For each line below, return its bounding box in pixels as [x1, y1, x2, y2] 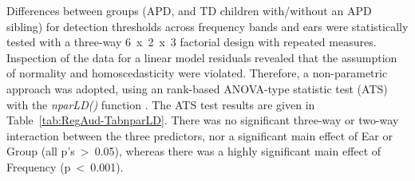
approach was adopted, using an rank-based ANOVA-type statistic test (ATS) [6, 80, 388, 96]
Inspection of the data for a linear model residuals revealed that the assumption [6, 49, 397, 65]
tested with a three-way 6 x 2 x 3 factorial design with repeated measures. [6, 33, 377, 50]
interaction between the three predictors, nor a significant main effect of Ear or [6, 127, 393, 144]
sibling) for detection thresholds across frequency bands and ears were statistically [6, 18, 409, 34]
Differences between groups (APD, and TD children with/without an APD [6, 2, 372, 18]
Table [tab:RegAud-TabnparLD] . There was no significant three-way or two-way [6, 112, 399, 128]
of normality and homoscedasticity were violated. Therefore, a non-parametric [6, 65, 388, 81]
